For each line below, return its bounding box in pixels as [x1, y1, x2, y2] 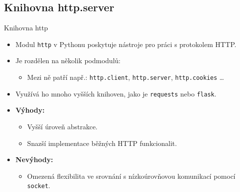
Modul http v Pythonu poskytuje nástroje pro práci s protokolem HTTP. [15, 39, 237, 49]
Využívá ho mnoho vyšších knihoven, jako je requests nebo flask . [15, 88, 216, 98]
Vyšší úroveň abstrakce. [27, 121, 98, 131]
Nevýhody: [15, 154, 53, 165]
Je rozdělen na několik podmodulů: [15, 55, 120, 66]
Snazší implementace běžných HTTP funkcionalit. [27, 138, 177, 148]
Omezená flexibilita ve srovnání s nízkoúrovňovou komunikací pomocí [27, 170, 236, 181]
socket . [27, 180, 50, 191]
